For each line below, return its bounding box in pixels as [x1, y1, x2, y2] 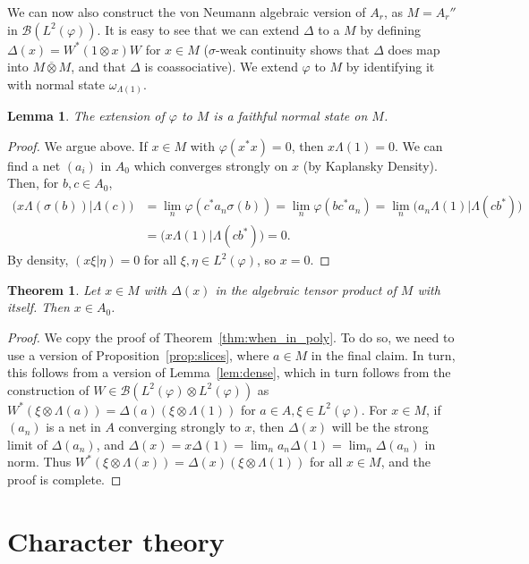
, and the [380, 452, 431, 471]
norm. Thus [7, 452, 72, 471]
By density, [7, 250, 69, 269]
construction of [7, 380, 90, 399]
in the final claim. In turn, [311, 345, 456, 364]
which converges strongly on [133, 156, 288, 174]
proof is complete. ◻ [7, 470, 122, 489]
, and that [71, 57, 126, 76]
